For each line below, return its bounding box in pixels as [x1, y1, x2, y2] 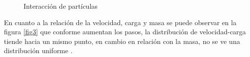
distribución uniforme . [4, 45, 73, 56]
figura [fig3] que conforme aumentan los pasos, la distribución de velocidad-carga [4, 27, 246, 37]
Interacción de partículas [24, 1, 98, 11]
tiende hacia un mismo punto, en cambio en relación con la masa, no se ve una [4, 36, 240, 46]
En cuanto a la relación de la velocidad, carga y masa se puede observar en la [4, 17, 237, 27]
